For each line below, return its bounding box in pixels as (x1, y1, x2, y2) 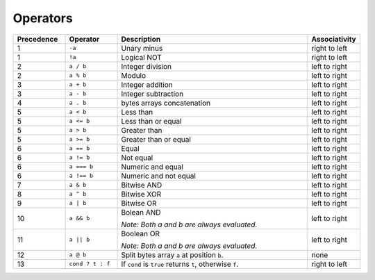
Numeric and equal (121, 162, 184, 172)
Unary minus (121, 43, 163, 53)
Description (121, 34, 161, 44)
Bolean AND (121, 207, 161, 217)
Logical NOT (121, 52, 162, 62)
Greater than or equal (121, 134, 191, 144)
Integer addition (121, 80, 173, 90)
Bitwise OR (121, 198, 157, 208)
